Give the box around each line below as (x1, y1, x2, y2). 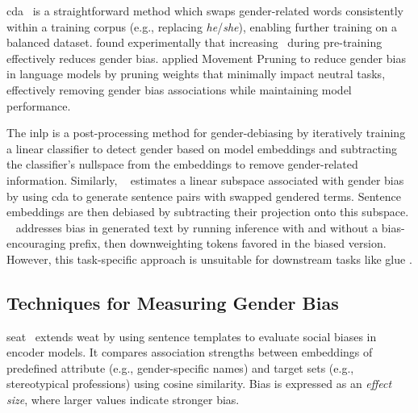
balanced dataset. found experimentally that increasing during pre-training (6, 34, 382, 51)
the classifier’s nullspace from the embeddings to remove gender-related (6, 156, 358, 173)
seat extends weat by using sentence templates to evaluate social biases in (6, 327, 377, 344)
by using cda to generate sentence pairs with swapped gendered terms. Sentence (6, 187, 401, 204)
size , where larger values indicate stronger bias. (6, 391, 240, 408)
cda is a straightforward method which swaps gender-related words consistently (6, 2, 403, 19)
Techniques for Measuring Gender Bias (6, 290, 339, 315)
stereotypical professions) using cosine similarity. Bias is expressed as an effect (6, 375, 392, 392)
